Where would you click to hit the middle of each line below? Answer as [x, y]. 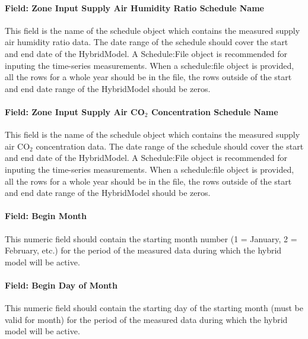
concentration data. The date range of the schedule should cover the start [170, 146]
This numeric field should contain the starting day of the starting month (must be [154, 308]
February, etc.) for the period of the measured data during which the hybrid [143, 250]
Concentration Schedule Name [215, 111]
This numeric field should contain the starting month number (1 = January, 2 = [151, 238]
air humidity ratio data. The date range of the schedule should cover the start [147, 42]
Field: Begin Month [46, 216]
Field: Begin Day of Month [61, 285]
